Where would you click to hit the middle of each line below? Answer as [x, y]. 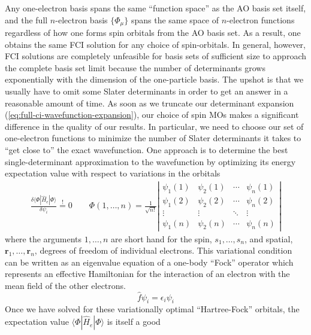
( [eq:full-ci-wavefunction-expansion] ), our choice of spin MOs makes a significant [152, 115]
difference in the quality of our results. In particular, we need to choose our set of [154, 126]
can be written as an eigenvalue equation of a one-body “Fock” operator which [149, 262]
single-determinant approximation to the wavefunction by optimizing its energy [150, 161]
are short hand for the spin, [161, 238]
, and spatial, [269, 238]
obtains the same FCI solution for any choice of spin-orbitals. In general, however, [155, 44]
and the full [26, 19]
